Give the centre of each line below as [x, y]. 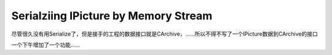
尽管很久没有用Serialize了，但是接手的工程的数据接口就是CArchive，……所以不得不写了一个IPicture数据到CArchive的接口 [164, 34]
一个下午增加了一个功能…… [46, 45]
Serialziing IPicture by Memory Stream [112, 16]
